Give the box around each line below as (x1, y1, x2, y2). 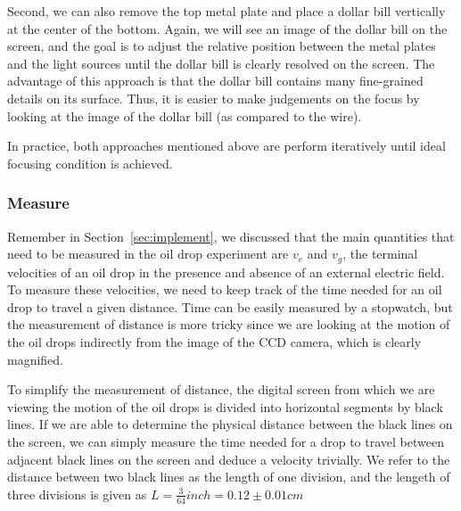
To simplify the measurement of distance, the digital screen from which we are (7, 380, 435, 399)
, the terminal (342, 244, 418, 263)
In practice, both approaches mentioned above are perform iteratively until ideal (7, 136, 446, 155)
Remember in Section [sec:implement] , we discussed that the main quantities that (7, 227, 455, 245)
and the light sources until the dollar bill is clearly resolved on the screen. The (7, 54, 435, 72)
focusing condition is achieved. (7, 153, 173, 172)
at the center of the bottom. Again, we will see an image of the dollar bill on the (7, 19, 448, 37)
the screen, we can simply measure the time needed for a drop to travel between (7, 432, 444, 450)
